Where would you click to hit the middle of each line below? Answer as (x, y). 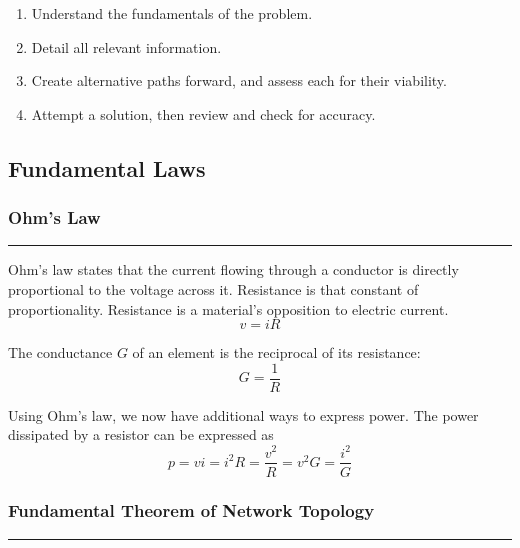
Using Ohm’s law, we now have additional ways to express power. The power (243, 414)
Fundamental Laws (107, 167)
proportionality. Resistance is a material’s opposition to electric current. (228, 308)
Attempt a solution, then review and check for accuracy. (203, 113)
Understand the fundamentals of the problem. (172, 13)
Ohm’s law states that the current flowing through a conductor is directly (233, 269)
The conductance (60, 352)
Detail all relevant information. (126, 46)
